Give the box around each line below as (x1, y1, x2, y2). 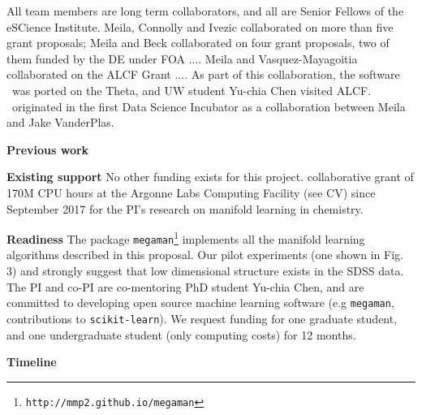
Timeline (6, 353, 57, 370)
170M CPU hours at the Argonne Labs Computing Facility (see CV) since (6, 184, 376, 201)
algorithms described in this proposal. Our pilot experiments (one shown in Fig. (6, 246, 403, 263)
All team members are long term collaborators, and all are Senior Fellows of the (6, 2, 404, 19)
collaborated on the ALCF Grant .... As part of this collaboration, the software (6, 66, 400, 83)
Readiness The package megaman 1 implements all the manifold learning (6, 228, 365, 247)
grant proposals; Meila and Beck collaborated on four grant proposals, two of (6, 34, 390, 51)
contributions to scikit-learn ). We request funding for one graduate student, (6, 309, 398, 326)
